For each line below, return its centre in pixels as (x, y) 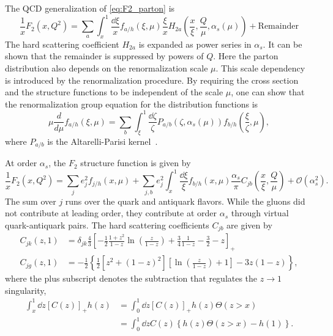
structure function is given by (136, 163)
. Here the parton (246, 56)
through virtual (260, 213)
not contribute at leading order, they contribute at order (111, 213)
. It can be (282, 44)
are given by (249, 225)
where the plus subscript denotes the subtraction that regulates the (131, 278)
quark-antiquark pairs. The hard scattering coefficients (107, 225)
